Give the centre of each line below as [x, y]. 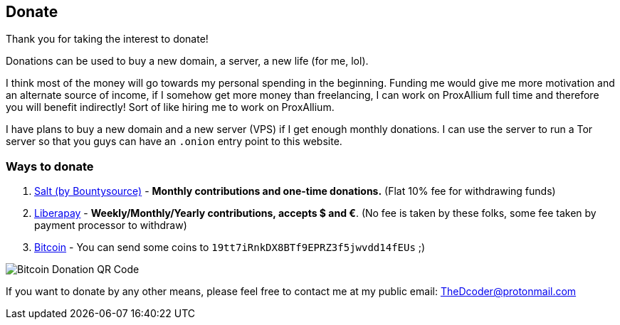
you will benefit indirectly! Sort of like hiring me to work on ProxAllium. [170, 107]
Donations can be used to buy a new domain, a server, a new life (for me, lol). [187, 61]
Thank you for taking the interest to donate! [107, 39]
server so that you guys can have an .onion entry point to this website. [174, 142]
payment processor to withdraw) [111, 225]
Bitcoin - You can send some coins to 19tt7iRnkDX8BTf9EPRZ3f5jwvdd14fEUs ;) [230, 247]
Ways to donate [50, 166]
